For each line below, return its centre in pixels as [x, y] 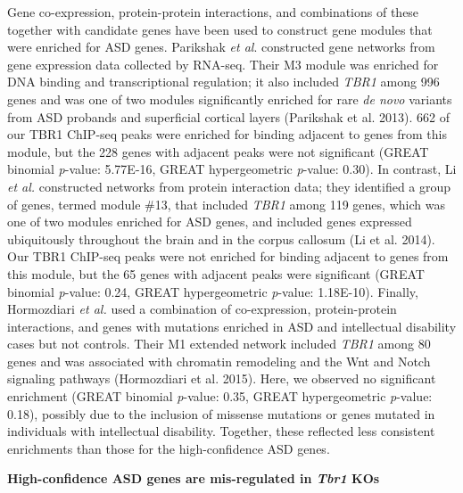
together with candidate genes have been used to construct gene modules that [220, 29]
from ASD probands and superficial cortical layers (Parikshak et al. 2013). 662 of [229, 116]
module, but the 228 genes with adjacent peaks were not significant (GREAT [218, 151]
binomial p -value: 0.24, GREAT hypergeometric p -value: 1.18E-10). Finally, [213, 291]
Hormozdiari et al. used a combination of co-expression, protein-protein [202, 309]
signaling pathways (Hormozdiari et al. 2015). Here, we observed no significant [222, 378]
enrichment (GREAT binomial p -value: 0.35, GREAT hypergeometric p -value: [220, 396]
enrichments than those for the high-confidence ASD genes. [169, 448]
